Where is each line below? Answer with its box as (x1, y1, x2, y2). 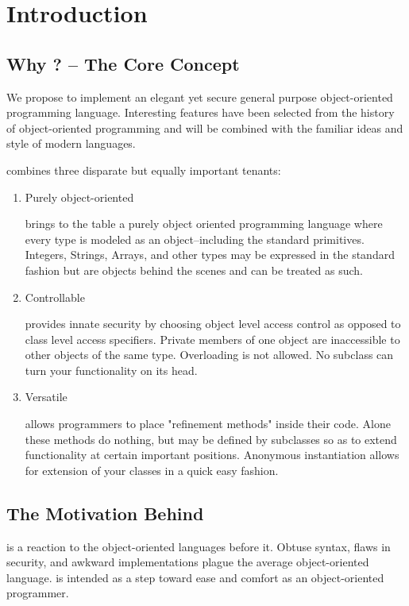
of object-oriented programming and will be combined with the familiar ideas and (6, 119, 403, 136)
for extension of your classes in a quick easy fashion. (25, 461, 279, 478)
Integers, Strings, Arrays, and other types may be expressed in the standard (25, 246, 395, 263)
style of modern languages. (6, 135, 136, 152)
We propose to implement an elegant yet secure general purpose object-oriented (6, 88, 393, 105)
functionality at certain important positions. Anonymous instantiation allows (25, 446, 399, 463)
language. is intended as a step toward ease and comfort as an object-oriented (6, 569, 384, 585)
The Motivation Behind (6, 500, 204, 525)
